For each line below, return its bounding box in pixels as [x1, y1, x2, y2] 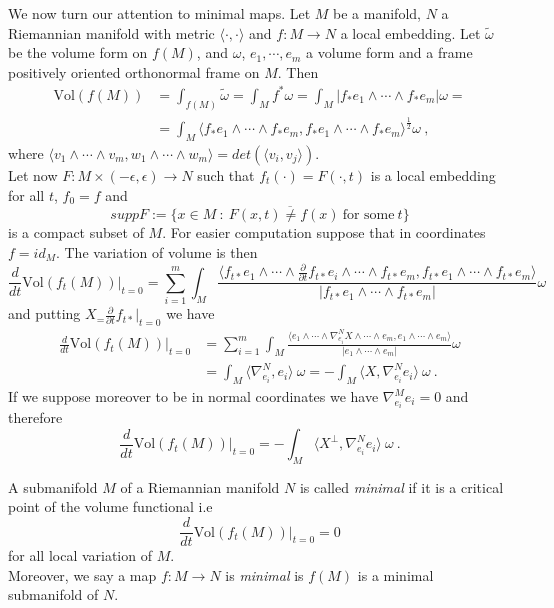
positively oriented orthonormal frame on [8, 61, 260, 82]
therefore [8, 407, 63, 428]
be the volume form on [8, 42, 148, 63]
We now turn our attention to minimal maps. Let [8, 3, 311, 23]
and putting [8, 303, 81, 324]
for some [342, 208, 395, 223]
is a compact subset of [8, 222, 144, 243]
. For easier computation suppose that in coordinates [162, 222, 486, 243]
